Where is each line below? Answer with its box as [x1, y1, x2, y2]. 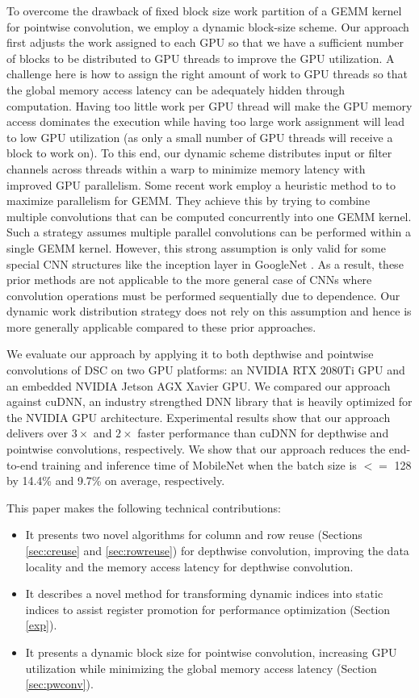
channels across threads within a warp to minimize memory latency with [6, 160, 366, 177]
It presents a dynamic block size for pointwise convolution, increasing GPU [25, 643, 397, 660]
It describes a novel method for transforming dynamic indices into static [25, 585, 383, 602]
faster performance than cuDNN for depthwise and [137, 424, 389, 441]
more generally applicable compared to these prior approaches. [6, 318, 316, 335]
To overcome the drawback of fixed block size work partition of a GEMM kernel [6, 2, 402, 19]
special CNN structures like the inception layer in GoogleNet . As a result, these [6, 255, 404, 272]
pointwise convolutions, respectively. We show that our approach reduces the [6, 441, 386, 458]
